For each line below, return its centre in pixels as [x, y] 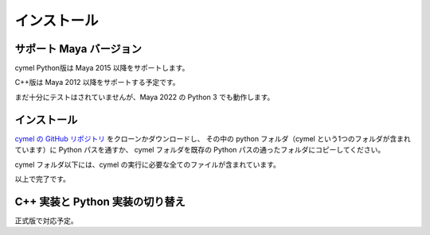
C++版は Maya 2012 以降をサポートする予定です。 [97, 83]
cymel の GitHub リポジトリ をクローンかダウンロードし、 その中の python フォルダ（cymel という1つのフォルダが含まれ [213, 138]
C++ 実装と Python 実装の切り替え [100, 201]
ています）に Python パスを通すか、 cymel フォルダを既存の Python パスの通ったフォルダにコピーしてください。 [200, 150]
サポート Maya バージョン [78, 49]
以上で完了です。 [43, 179]
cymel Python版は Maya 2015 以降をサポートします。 [102, 68]
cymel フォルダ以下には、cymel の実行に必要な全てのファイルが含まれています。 [147, 164]
